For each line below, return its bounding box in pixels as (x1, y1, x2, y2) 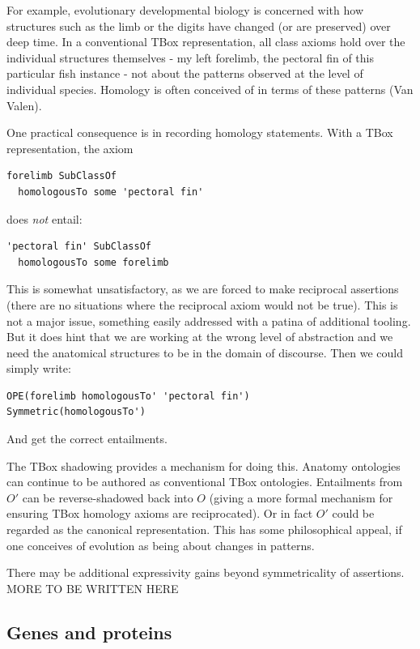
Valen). (6, 96, 42, 113)
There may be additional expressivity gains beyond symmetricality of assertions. (6, 564, 405, 581)
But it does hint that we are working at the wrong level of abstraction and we (6, 328, 393, 345)
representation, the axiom (6, 139, 134, 156)
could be (332, 505, 375, 522)
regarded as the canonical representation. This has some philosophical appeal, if (6, 521, 402, 538)
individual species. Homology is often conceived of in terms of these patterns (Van (6, 80, 414, 97)
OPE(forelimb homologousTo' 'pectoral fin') (6, 390, 250, 402)
